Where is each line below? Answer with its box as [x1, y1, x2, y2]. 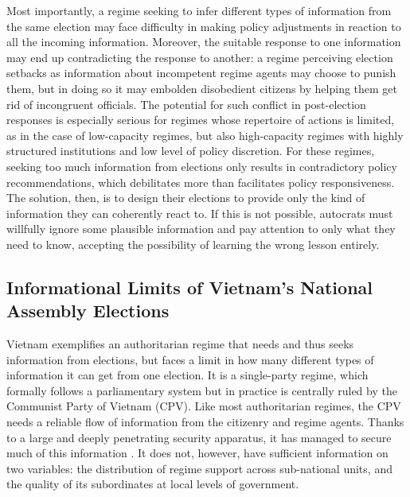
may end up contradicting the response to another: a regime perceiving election [6, 49, 393, 65]
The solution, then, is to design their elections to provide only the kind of [6, 189, 365, 206]
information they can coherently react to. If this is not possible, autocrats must [6, 204, 393, 221]
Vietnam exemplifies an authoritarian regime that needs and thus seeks [6, 336, 354, 352]
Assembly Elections [6, 298, 170, 323]
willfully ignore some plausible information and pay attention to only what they [6, 220, 396, 237]
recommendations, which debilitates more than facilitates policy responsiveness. [6, 173, 395, 190]
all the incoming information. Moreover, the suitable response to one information [6, 33, 401, 50]
